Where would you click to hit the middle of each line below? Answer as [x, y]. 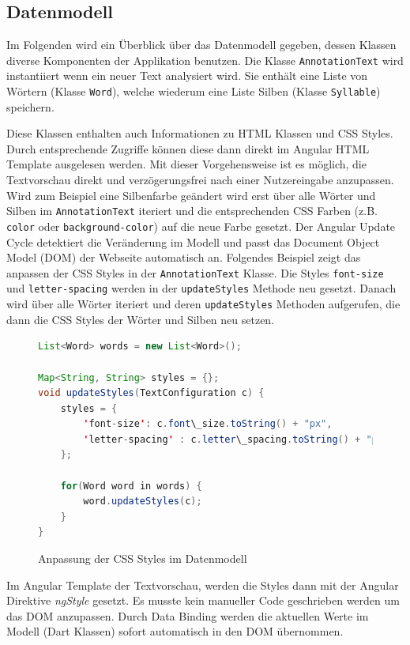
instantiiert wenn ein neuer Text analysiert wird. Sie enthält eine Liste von [187, 75]
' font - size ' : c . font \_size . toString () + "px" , [208, 424]
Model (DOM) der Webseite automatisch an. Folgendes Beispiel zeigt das [184, 257]
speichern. [30, 106]
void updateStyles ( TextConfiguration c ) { [151, 393]
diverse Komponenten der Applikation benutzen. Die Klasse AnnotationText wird [205, 60]
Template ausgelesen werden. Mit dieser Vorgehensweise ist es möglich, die [186, 164]
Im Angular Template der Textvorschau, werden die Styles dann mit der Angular [203, 585]
